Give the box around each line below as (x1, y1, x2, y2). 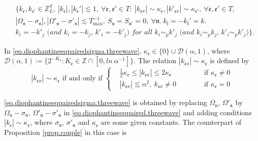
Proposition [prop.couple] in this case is (4, 127, 127, 137)
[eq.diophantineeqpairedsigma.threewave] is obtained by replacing (4, 97, 207, 108)
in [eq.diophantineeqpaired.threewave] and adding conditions (63, 107, 252, 117)
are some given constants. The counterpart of (101, 117, 242, 127)
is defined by (210, 55, 249, 66)
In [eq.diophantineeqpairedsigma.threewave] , (4, 45, 142, 56)
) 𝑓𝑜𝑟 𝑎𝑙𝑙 (126, 29, 152, 36)
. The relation (134, 55, 177, 66)
